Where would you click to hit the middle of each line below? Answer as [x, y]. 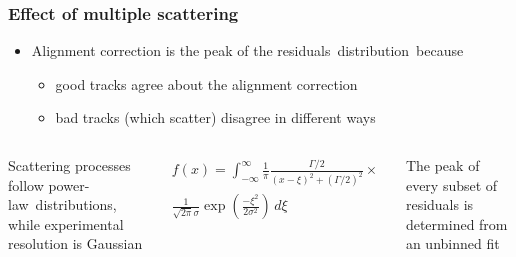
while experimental [66, 223]
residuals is [439, 204]
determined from [456, 223]
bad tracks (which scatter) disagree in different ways [215, 117]
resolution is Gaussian [75, 243]
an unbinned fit [452, 243]
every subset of [451, 184]
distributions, [76, 204]
